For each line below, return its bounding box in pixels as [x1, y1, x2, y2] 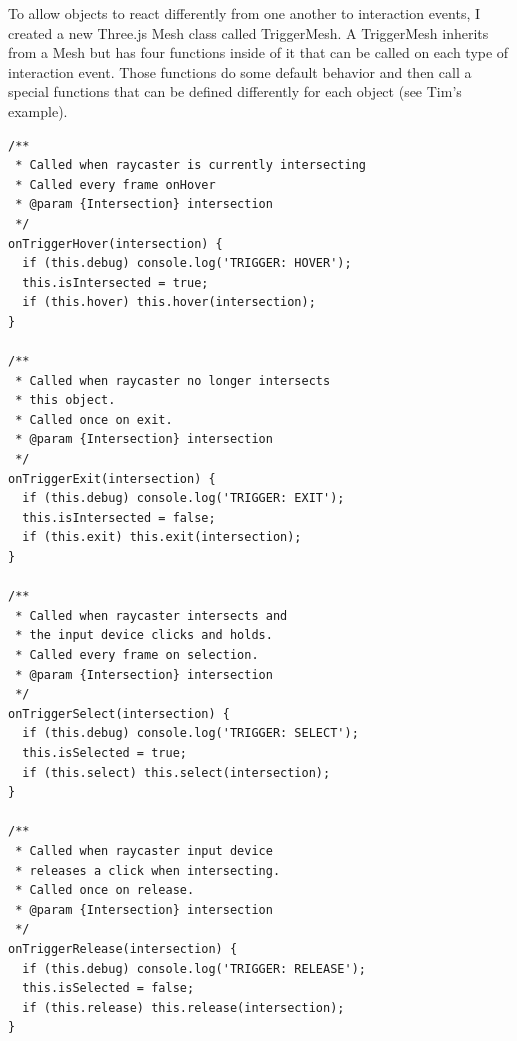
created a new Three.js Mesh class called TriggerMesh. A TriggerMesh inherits [8, 22, 489, 43]
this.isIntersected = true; [22, 275, 209, 290]
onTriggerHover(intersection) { [8, 236, 223, 251]
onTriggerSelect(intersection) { [8, 706, 230, 721]
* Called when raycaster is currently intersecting [15, 158, 366, 173]
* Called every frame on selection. [15, 648, 259, 662]
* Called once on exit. [15, 412, 173, 427]
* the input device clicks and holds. [15, 628, 273, 643]
